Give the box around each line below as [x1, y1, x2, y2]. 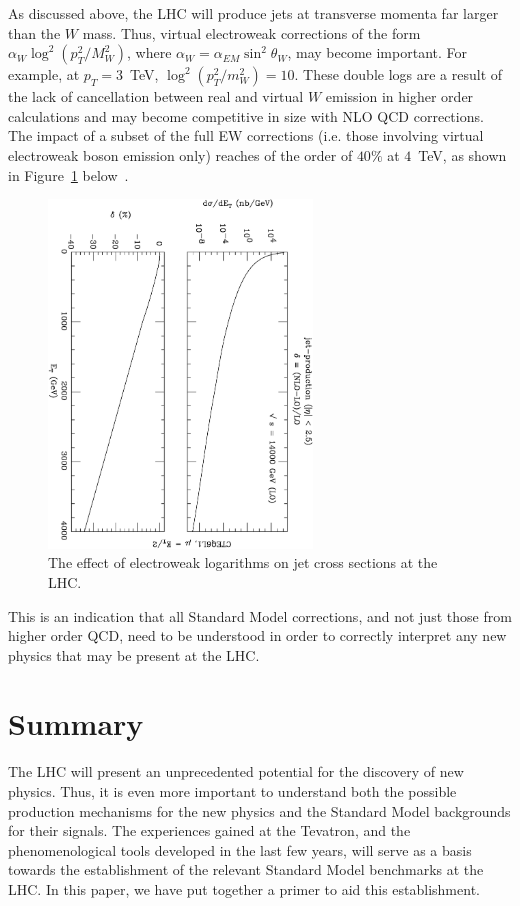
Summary [8, 703, 144, 744]
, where [127, 42, 172, 63]
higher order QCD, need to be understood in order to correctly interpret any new [8, 625, 507, 646]
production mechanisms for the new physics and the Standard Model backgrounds [8, 800, 511, 821]
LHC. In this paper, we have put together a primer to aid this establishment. [8, 878, 480, 899]
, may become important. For [287, 42, 467, 63]
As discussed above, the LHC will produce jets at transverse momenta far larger [8, 3, 499, 23]
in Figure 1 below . [8, 164, 129, 185]
